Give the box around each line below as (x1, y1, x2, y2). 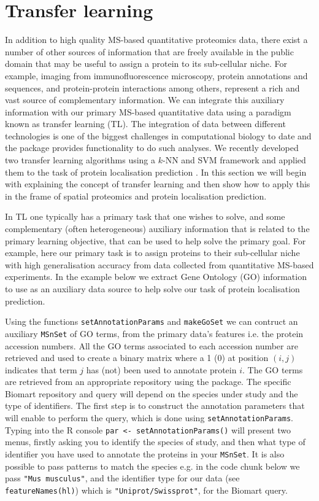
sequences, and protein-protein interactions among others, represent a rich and (5, 81, 300, 94)
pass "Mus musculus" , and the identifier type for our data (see (5, 472, 240, 484)
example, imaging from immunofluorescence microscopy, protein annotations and (5, 69, 308, 82)
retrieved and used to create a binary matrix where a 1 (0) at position (5, 351, 269, 364)
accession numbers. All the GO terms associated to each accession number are (5, 339, 298, 352)
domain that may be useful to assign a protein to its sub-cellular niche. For (5, 57, 287, 70)
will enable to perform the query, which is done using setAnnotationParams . (5, 411, 294, 424)
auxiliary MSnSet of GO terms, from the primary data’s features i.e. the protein (5, 327, 304, 340)
